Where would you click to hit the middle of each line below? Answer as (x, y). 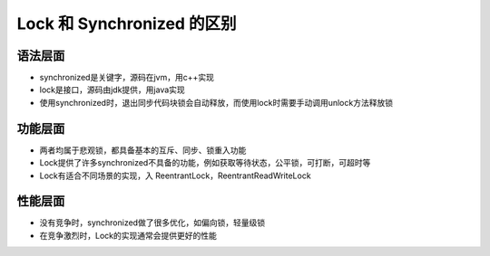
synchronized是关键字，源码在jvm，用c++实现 (127, 78)
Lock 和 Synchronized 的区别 (127, 24)
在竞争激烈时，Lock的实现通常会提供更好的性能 (128, 235)
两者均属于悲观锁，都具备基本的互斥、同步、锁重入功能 (143, 150)
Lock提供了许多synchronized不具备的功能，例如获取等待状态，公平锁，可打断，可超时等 (205, 163)
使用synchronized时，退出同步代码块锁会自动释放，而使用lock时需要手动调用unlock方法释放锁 (216, 102)
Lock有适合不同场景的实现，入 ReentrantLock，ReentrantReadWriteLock (176, 175)
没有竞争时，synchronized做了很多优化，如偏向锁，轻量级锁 (152, 223)
